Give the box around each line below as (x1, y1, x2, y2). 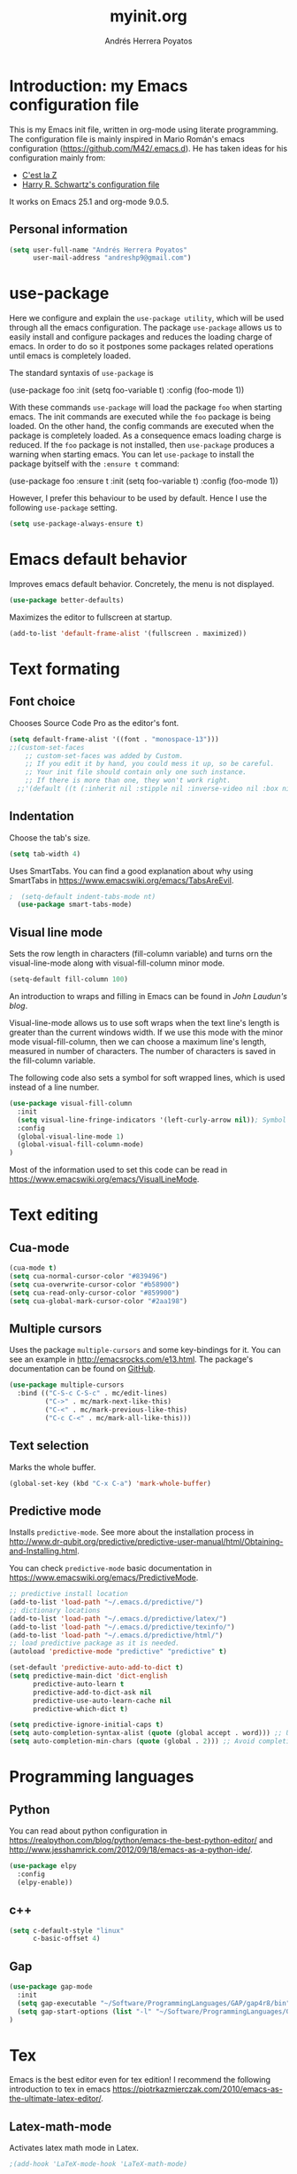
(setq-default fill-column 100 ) (9, 975, 128, 984)
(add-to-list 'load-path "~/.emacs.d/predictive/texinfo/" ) (9, 1623, 236, 1631)
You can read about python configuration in (9, 1826, 168, 1836)
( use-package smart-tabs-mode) (17, 900, 133, 910)
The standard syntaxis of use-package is (9, 368, 154, 379)
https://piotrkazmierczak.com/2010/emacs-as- (111, 2084, 283, 2094)
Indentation (9, 809, 75, 824)
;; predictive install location (9, 1590, 128, 1599)
